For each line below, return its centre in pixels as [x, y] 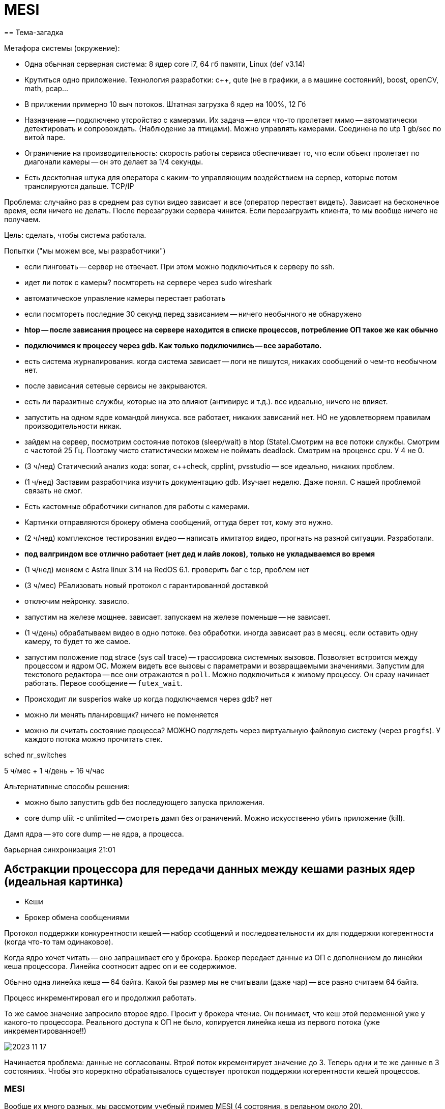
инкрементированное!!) [45, 1031]
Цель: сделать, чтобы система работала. [75, 235]
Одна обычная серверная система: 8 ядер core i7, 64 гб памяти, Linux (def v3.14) [165, 64]
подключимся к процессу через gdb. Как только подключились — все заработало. [173, 345]
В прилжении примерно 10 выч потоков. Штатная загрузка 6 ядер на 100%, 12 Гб [165, 104]
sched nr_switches [35, 755]
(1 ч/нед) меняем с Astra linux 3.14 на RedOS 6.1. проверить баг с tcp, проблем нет [167, 569]
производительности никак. [73, 426]
